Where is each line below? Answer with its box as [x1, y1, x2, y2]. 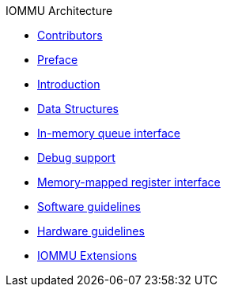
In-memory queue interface [37, 126, 180, 140]
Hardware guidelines [37, 224, 145, 238]
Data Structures [37, 102, 119, 115]
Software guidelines [37, 200, 141, 213]
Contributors [37, 28, 103, 42]
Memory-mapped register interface [37, 175, 221, 189]
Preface [37, 53, 78, 66]
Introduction [37, 77, 100, 91]
